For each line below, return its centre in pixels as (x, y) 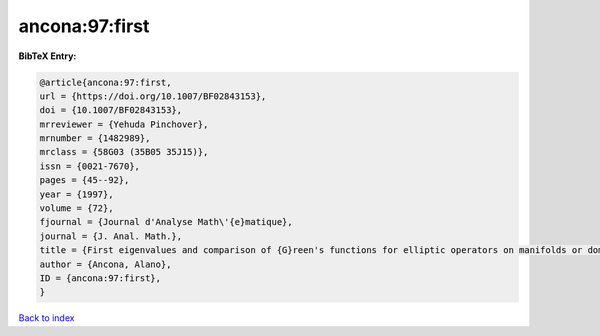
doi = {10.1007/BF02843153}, (111, 110)
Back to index (46, 318)
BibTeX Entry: (47, 56)
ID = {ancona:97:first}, (100, 278)
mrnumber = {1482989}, (95, 138)
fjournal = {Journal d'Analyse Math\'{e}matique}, (166, 222)
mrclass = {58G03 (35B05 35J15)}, (124, 152)
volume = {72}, (76, 208)
